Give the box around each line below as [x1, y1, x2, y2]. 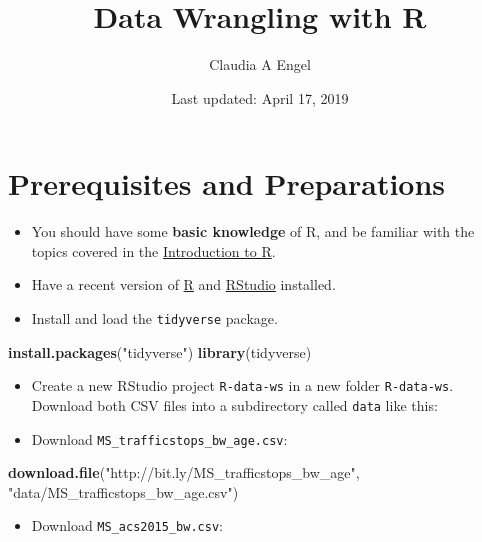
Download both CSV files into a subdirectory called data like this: [31, 394, 438, 415]
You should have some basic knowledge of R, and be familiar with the [31, 221, 475, 242]
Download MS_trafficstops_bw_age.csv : [31, 428, 288, 449]
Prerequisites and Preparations [8, 163, 446, 204]
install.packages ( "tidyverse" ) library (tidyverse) [8, 341, 312, 362]
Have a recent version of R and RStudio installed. [31, 274, 336, 295]
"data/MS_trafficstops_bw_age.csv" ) [8, 481, 239, 502]
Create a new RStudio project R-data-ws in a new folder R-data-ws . [31, 375, 454, 396]
